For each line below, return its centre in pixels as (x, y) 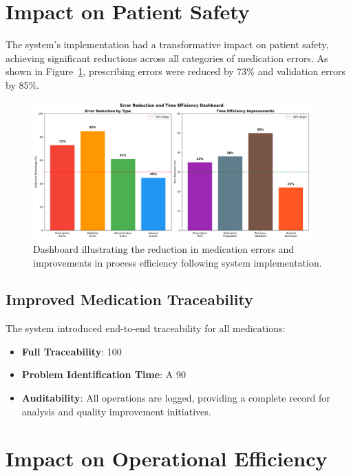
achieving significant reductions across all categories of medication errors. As (167, 58)
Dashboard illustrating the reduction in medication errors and (164, 248)
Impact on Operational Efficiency (167, 458)
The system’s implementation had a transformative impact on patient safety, (167, 44)
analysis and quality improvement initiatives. (116, 411)
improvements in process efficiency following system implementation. (178, 262)
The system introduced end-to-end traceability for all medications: (146, 328)
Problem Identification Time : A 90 (104, 374)
